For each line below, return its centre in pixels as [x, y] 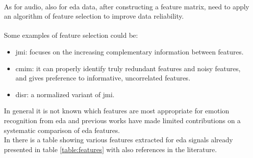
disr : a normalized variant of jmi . [65, 94]
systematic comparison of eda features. [62, 130]
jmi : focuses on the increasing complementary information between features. [129, 51]
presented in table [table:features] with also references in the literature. [111, 149]
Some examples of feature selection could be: [71, 35]
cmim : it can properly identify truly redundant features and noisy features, [128, 68]
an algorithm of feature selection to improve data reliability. [94, 16]
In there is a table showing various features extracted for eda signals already [118, 140]
